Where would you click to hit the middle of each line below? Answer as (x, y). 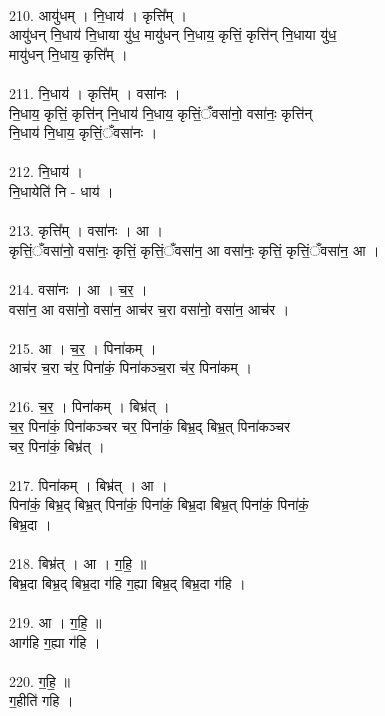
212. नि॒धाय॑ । (46, 171)
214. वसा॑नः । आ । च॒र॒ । (78, 288)
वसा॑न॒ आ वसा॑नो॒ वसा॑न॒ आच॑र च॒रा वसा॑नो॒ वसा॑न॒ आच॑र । (149, 308)
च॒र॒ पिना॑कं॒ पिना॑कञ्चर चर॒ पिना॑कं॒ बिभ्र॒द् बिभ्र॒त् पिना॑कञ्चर (150, 426)
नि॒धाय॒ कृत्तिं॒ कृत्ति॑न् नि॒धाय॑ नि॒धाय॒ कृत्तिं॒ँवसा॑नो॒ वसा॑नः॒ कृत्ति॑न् (161, 112)
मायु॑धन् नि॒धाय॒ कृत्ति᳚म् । (68, 53)
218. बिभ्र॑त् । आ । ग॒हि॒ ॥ (78, 563)
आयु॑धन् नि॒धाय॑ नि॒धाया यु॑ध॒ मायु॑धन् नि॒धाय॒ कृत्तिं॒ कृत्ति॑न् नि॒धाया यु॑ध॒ (173, 34)
